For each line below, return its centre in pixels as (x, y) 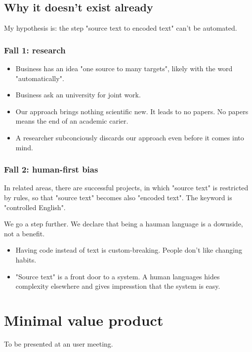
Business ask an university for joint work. (78, 95)
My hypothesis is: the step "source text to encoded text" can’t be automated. (121, 28)
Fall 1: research (35, 50)
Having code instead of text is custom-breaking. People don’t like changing (129, 250)
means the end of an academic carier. (72, 121)
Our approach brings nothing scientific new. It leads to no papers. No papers (132, 111)
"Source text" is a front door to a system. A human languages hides (118, 276)
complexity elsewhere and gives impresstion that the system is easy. (118, 286)
